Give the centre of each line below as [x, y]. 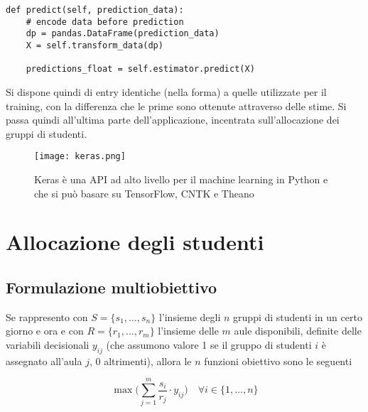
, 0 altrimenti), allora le [140, 360]
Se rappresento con [47, 316]
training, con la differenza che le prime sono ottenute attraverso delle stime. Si [176, 105]
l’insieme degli [190, 316]
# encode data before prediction [105, 22]
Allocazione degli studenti [135, 242]
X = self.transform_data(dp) [94, 45]
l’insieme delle [188, 331]
